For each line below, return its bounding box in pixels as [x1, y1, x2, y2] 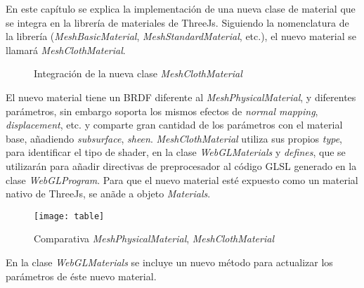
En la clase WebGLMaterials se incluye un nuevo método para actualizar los [6, 254, 333, 269]
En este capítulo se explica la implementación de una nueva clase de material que [6, 1, 356, 15]
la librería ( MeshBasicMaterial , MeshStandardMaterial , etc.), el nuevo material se [6, 29, 356, 44]
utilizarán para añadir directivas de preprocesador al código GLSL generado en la [6, 158, 357, 173]
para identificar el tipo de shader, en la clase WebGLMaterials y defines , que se [6, 145, 346, 159]
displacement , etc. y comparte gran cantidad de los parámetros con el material [6, 117, 343, 132]
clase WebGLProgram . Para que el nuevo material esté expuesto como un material [6, 172, 358, 187]
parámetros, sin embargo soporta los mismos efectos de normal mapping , [6, 103, 318, 118]
